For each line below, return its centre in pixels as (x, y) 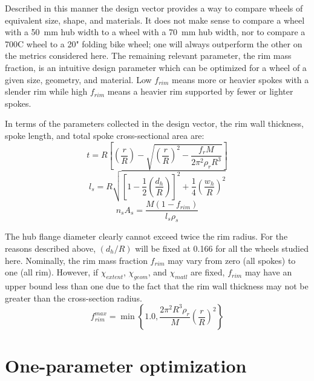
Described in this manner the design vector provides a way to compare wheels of (154, 8)
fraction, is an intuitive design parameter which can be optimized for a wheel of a (156, 67)
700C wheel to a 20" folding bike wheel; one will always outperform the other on (154, 43)
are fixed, (208, 272)
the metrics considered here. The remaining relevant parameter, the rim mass (148, 56)
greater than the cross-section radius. (74, 298)
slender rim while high (46, 91)
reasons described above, (51, 248)
